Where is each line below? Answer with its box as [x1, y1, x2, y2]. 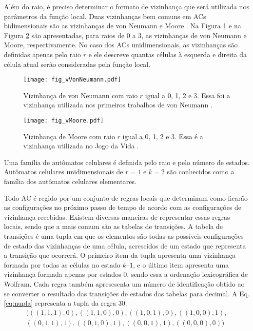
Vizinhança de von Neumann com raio [23, 90, 138, 100]
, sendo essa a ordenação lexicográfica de [127, 269, 248, 279]
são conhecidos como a [167, 166, 234, 177]
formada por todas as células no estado [4, 259, 120, 269]
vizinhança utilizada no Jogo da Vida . [23, 141, 139, 151]
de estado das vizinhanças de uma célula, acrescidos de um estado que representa [4, 240, 246, 250]
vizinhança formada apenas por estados [4, 269, 121, 279]
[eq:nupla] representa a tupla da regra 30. [4, 298, 127, 308]
